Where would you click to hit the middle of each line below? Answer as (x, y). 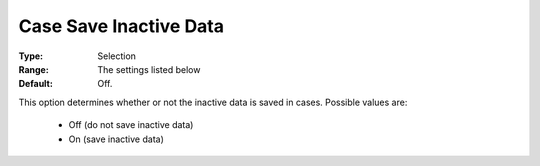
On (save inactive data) (116, 139)
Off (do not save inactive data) (131, 125)
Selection (117, 56)
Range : (33, 69)
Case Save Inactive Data (121, 26)
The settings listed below (149, 69)
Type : (31, 56)
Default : (36, 84)
